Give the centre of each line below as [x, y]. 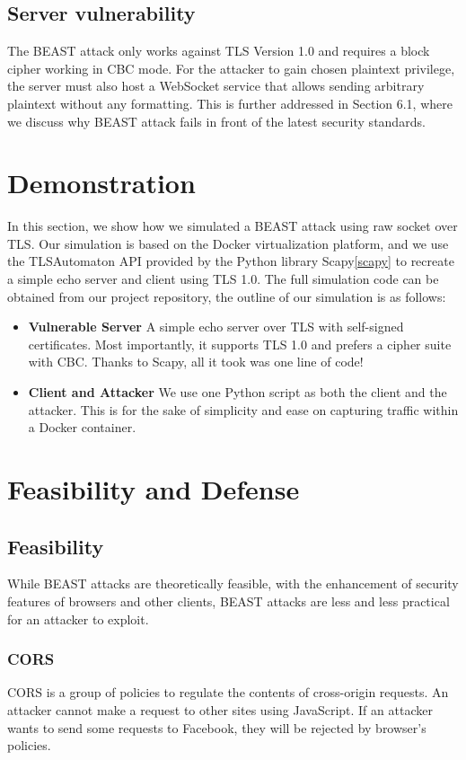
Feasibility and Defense [154, 489]
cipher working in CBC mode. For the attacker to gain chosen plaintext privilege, [231, 68]
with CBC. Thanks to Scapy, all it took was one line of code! [196, 362]
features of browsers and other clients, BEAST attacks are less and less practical [229, 601]
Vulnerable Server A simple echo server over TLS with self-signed [216, 327]
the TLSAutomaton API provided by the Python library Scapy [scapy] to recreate [231, 261]
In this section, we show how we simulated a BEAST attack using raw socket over [233, 226]
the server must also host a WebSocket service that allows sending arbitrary [216, 86]
